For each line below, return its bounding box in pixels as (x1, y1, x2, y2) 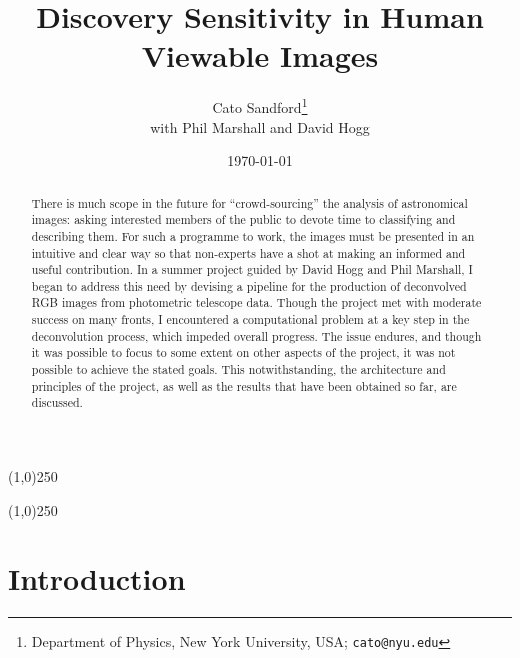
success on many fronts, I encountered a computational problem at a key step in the (31, 311, 470, 328)
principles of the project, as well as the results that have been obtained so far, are (31, 377, 457, 394)
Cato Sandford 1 (212, 94, 308, 117)
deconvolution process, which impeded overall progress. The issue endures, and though (31, 327, 482, 344)
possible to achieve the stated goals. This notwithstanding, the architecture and (31, 361, 446, 378)
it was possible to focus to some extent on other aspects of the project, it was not (31, 344, 456, 361)
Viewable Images (141, 35, 379, 76)
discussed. (31, 394, 83, 411)
